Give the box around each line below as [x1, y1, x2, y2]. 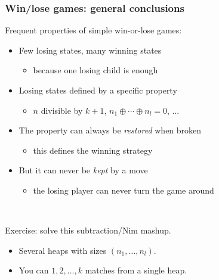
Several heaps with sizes [18, 244, 107, 256]
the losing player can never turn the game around [33, 183, 214, 196]
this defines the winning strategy [33, 144, 153, 156]
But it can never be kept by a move [18, 164, 148, 176]
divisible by [41, 104, 83, 116]
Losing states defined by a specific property [18, 84, 177, 96]
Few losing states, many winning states [18, 43, 162, 56]
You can [18, 264, 49, 276]
